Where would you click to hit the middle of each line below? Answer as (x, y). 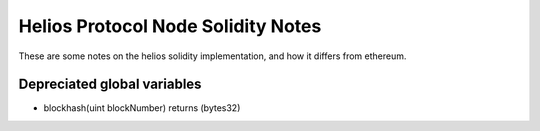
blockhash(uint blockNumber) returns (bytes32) (142, 108)
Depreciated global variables (110, 84)
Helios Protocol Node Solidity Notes (170, 26)
